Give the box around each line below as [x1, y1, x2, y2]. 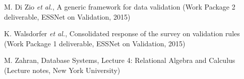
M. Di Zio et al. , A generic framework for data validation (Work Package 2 [4, 2, 235, 12]
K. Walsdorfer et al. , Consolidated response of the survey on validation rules [4, 28, 240, 39]
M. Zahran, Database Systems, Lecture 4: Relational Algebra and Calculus [4, 55, 235, 65]
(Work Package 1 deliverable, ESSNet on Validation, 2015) [4, 38, 186, 48]
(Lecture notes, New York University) [4, 64, 120, 75]
